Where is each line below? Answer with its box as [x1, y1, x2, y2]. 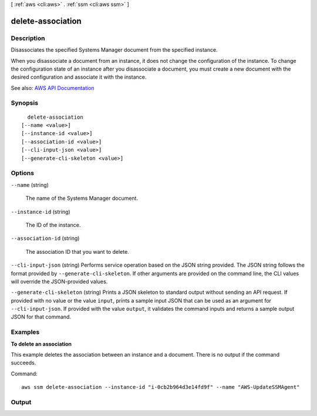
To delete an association [11, 340, 72, 347]
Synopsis [11, 99, 38, 107]
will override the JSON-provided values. [11, 278, 108, 285]
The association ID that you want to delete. [25, 248, 129, 255]
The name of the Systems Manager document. [25, 194, 138, 202]
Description [11, 34, 45, 42]
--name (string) [11, 181, 49, 188]
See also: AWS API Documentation [11, 84, 95, 91]
